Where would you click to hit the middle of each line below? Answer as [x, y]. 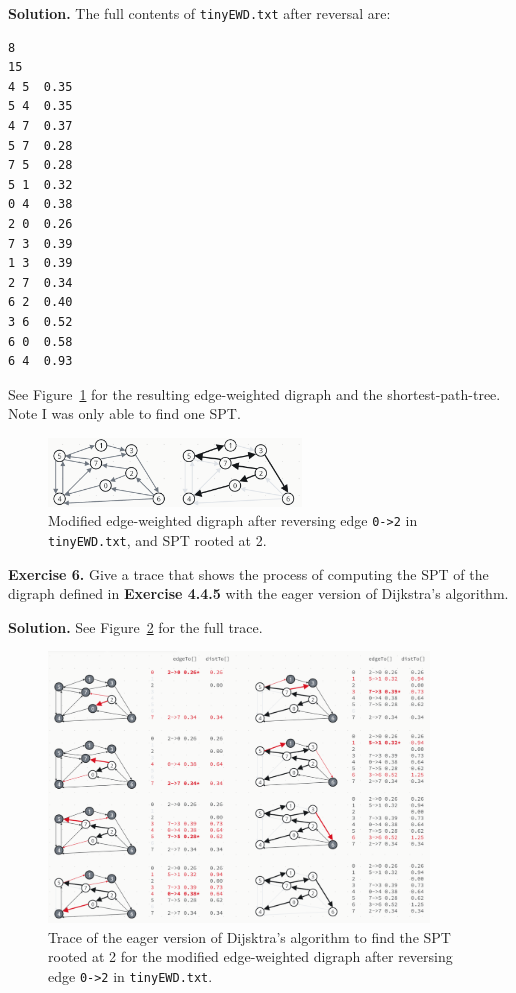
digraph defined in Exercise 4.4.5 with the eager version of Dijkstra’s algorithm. [258, 593]
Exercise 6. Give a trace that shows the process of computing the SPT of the [248, 573]
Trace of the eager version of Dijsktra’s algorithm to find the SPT [249, 936]
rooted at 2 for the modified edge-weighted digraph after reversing [250, 956]
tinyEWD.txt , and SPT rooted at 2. [157, 539]
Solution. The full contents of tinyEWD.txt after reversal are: [199, 13]
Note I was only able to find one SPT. [124, 413]
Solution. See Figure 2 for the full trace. [135, 626]
